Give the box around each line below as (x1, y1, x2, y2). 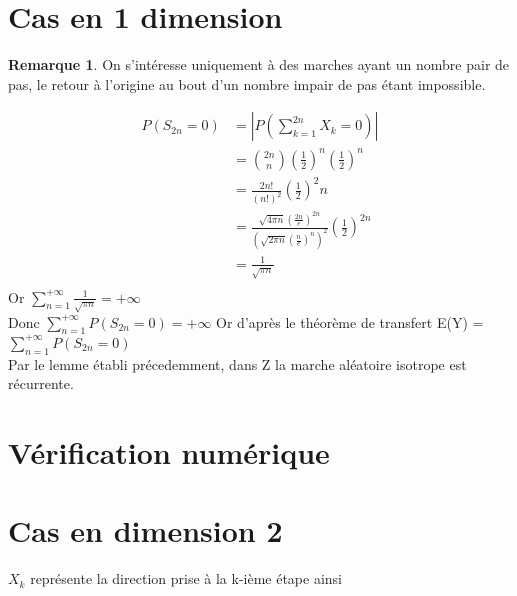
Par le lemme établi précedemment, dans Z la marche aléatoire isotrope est (8, 353, 467, 374)
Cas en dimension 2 (8, 510, 283, 551)
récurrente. (8, 373, 74, 394)
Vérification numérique (8, 432, 330, 473)
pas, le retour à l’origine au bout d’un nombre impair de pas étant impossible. (8, 73, 486, 94)
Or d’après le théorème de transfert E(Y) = (216, 311, 484, 332)
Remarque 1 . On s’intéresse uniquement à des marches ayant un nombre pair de (8, 54, 510, 75)
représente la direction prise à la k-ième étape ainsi (30, 568, 342, 589)
